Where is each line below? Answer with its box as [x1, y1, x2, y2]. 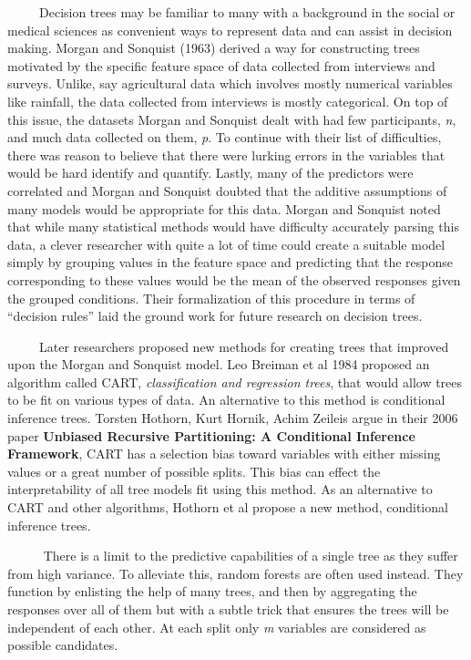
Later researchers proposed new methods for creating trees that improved [38, 336, 449, 356]
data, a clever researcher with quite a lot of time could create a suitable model [7, 234, 445, 253]
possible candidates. [7, 635, 118, 655]
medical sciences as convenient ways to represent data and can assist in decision [7, 20, 453, 39]
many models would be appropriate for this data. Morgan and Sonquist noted [7, 199, 441, 218]
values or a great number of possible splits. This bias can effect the [7, 461, 381, 480]
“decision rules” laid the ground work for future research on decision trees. [7, 306, 423, 325]
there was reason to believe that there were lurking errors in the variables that [7, 145, 445, 164]
